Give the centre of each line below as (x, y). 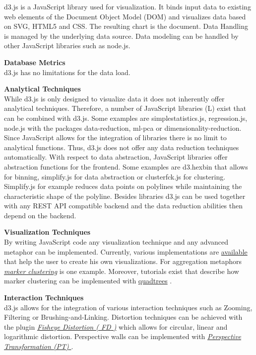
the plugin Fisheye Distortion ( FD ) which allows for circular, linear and (116, 326)
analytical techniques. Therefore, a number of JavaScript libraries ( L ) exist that (125, 108)
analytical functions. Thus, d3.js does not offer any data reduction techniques (122, 147)
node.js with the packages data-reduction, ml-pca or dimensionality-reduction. (123, 128)
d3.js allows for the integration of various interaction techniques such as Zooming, (128, 307)
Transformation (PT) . (39, 346)
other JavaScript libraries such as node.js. (67, 45)
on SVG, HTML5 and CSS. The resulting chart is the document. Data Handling (126, 26)
